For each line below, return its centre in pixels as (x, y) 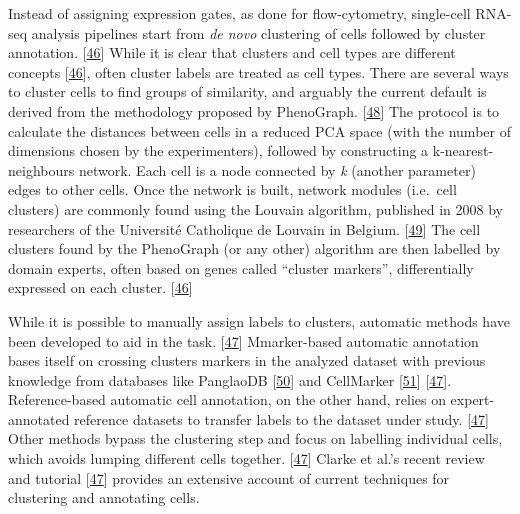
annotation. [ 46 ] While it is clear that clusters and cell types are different (232, 52)
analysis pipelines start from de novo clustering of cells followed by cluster (258, 32)
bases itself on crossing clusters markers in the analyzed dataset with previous (247, 360)
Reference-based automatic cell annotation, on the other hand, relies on (227, 399)
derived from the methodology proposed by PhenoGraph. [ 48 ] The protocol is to (254, 110)
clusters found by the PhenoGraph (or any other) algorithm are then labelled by (254, 248)
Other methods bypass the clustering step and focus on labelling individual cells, (255, 438)
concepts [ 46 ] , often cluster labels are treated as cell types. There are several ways (258, 71)
